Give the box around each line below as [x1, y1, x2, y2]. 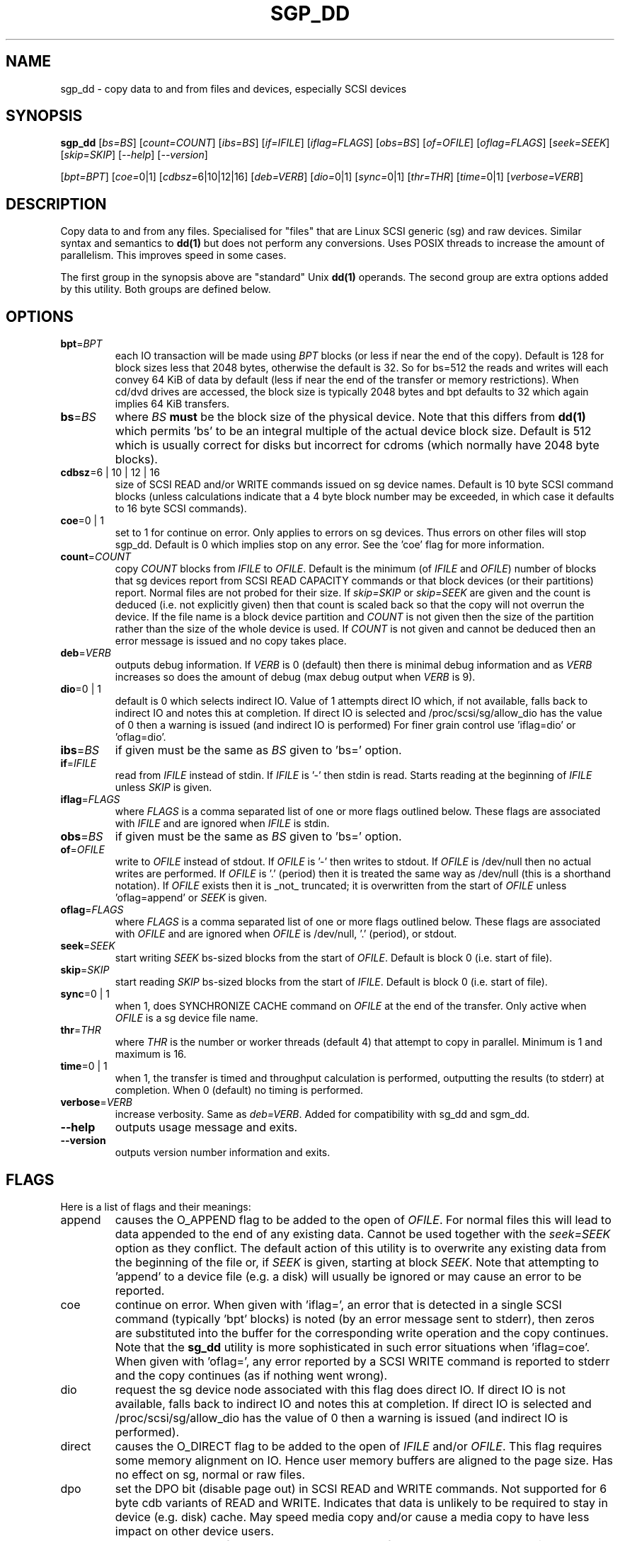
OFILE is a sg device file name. [115, 1012, 258, 1025]
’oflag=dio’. [115, 731, 166, 744]
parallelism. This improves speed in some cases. [60, 249, 287, 262]
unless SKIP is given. [115, 781, 212, 794]
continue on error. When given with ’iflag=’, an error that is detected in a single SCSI [115, 1297, 562, 1312]
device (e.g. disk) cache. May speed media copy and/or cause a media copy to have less [115, 1509, 590, 1524]
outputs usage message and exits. [115, 1120, 298, 1135]
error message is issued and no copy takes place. [115, 635, 347, 647]
